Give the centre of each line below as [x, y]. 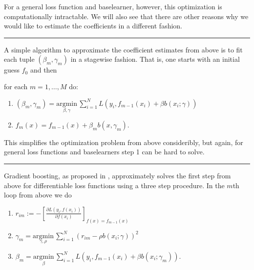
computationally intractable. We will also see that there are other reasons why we [126, 16]
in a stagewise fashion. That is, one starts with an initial [155, 59]
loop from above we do [38, 195]
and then [43, 70]
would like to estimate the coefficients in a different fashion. [93, 26]
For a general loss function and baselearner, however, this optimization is [113, 6]
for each [16, 86]
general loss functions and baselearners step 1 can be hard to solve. [104, 152]
